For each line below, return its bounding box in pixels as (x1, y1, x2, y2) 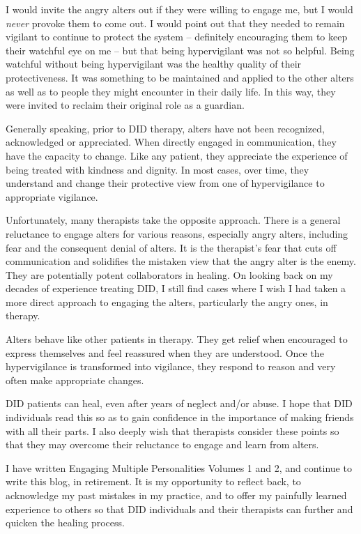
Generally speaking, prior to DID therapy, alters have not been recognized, (6, 121, 325, 135)
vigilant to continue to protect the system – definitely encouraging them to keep (6, 29, 348, 44)
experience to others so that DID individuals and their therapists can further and (6, 501, 353, 516)
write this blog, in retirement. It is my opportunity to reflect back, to (6, 474, 301, 489)
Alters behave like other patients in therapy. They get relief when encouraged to (6, 332, 348, 346)
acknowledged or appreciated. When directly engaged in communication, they (6, 135, 337, 149)
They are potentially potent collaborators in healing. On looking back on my (6, 267, 333, 282)
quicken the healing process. (6, 515, 125, 530)
